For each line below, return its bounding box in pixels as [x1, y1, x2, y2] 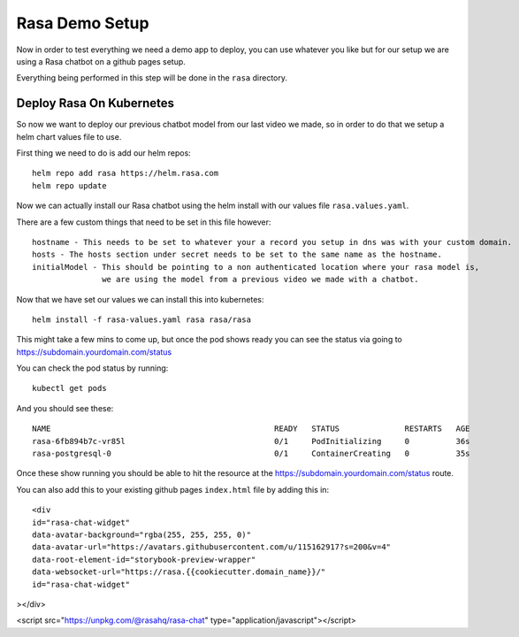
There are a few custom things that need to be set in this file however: [16, 217, 271, 227]
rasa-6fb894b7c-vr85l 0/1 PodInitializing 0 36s [32, 436, 470, 446]
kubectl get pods [32, 383, 107, 394]
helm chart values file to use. [16, 131, 122, 142]
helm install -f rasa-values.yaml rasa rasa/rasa [32, 314, 252, 325]
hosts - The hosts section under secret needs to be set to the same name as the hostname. [32, 249, 442, 260]
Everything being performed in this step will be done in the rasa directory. [16, 73, 287, 83]
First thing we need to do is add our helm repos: [16, 148, 192, 158]
